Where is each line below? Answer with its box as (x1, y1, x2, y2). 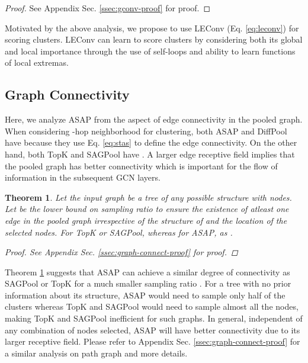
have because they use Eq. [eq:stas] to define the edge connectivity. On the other (5, 136, 297, 149)
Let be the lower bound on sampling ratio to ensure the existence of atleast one (5, 203, 289, 215)
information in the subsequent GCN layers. (5, 171, 161, 184)
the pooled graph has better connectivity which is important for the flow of (5, 159, 278, 172)
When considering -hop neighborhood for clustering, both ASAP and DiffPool (5, 124, 287, 137)
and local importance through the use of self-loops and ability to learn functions (5, 44, 296, 57)
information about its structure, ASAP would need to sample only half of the (5, 288, 285, 301)
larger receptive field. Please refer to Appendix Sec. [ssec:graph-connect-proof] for (5, 335, 300, 348)
